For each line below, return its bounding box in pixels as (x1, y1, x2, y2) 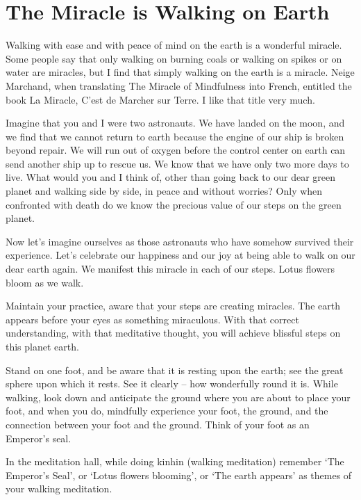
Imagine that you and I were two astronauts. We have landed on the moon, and (6, 115, 345, 130)
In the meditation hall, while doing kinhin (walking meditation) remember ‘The (6, 454, 344, 469)
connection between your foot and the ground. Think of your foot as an (6, 417, 310, 431)
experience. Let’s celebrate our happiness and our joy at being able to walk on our (6, 248, 355, 262)
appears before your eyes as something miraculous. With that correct (6, 312, 299, 326)
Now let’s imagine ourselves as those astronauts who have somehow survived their (6, 234, 354, 248)
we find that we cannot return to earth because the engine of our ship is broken (6, 129, 344, 143)
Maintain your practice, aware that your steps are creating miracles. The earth (6, 298, 340, 313)
